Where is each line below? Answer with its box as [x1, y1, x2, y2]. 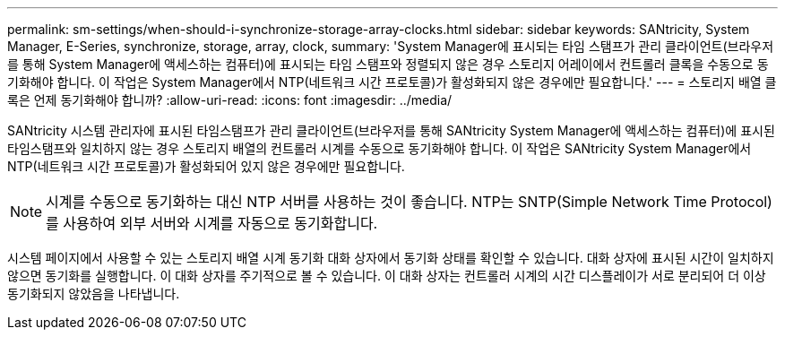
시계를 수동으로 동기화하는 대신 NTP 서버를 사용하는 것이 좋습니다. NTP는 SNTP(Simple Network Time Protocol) [46, 193, 772, 211]
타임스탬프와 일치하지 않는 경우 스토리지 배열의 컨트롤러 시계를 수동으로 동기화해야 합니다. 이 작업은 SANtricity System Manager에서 [7, 141, 752, 156]
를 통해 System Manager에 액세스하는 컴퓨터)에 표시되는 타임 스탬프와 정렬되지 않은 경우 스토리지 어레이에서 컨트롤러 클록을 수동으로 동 [7, 56, 769, 72]
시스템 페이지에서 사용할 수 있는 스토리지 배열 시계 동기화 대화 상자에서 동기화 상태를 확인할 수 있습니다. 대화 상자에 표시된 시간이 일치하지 [7, 250, 774, 265]
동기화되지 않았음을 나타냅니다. [7, 286, 180, 301]
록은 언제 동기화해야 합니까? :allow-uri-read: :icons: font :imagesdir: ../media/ [7, 92, 453, 108]
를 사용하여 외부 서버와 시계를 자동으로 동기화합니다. [46, 214, 378, 232]
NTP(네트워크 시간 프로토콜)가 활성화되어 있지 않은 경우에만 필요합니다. [7, 159, 405, 174]
